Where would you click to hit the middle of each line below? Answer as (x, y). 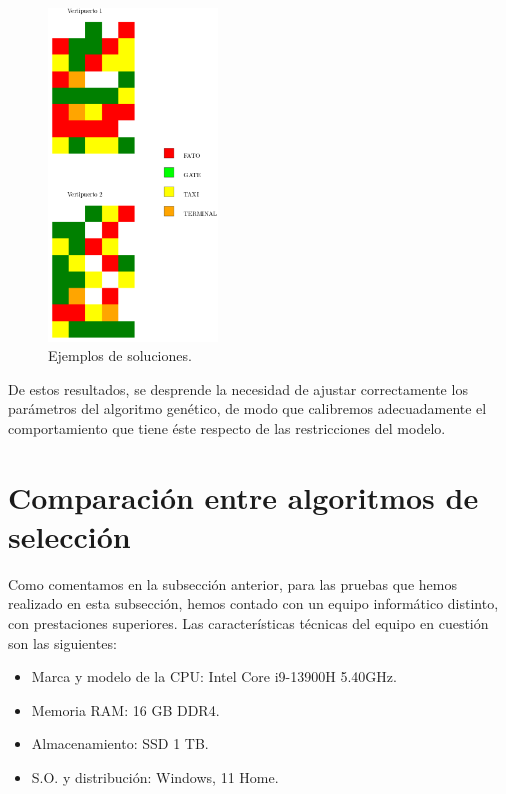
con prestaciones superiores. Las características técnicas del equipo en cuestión (248, 623)
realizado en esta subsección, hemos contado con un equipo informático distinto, (253, 603)
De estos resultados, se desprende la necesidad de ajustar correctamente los (238, 388)
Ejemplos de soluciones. (120, 355)
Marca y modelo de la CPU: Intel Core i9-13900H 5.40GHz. (214, 676)
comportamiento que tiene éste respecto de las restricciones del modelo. (227, 427)
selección (69, 535)
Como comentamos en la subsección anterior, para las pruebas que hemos (232, 583)
